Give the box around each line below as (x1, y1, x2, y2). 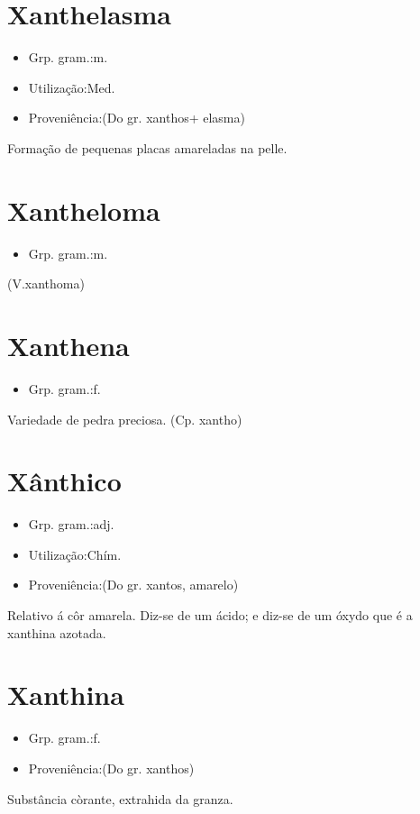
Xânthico (7, 462, 122, 499)
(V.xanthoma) (7, 274, 85, 293)
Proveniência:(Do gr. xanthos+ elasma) (28, 108, 245, 127)
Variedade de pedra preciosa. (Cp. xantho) (7, 409, 242, 428)
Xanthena (7, 327, 130, 363)
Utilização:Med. (28, 78, 115, 96)
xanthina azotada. (7, 623, 106, 642)
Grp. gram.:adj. (28, 515, 114, 534)
